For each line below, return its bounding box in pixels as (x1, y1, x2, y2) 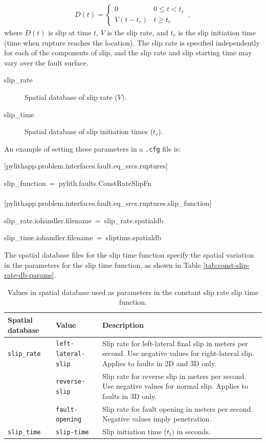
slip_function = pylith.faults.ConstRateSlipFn (4, 178, 152, 188)
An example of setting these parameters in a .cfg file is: (4, 143, 181, 154)
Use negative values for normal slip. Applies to (102, 381, 249, 391)
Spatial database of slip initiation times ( (25, 126, 153, 137)
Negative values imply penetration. (102, 413, 212, 424)
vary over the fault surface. (4, 57, 88, 68)
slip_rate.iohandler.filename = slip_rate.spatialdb (4, 215, 164, 225)
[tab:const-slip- (203, 259, 250, 270)
